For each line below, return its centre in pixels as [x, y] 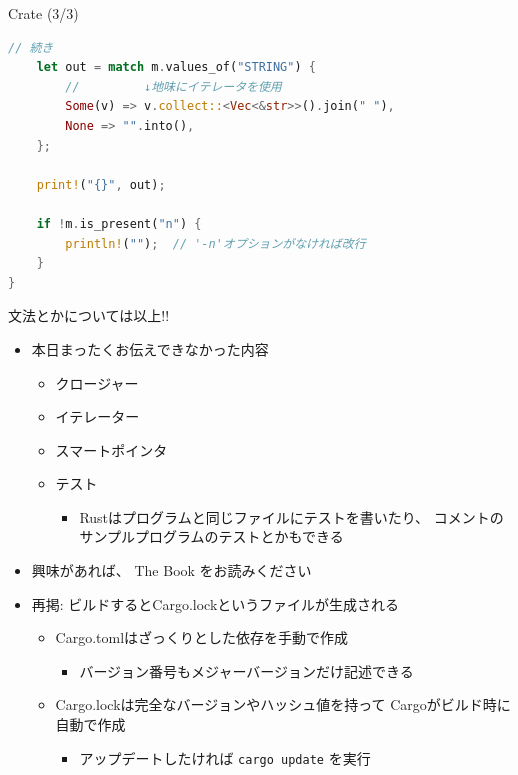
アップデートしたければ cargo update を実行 [225, 757]
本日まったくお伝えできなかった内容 [150, 348]
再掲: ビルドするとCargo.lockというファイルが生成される [215, 603]
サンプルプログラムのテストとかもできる [211, 536]
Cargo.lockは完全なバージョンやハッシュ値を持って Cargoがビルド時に [283, 704]
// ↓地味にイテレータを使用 [173, 86]
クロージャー [97, 382]
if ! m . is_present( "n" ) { [119, 223]
